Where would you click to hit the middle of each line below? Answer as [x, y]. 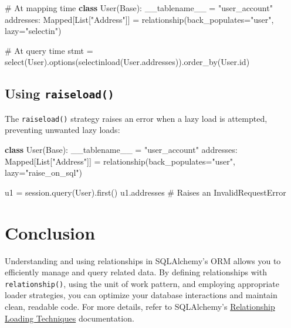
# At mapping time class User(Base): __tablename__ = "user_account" [139, 8]
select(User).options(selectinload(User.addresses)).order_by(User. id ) [127, 62]
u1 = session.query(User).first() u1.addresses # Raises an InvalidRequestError [145, 192]
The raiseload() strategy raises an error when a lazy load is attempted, [136, 118]
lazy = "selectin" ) [33, 31]
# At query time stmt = [49, 50]
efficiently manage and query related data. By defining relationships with [136, 272]
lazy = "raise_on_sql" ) [44, 172]
